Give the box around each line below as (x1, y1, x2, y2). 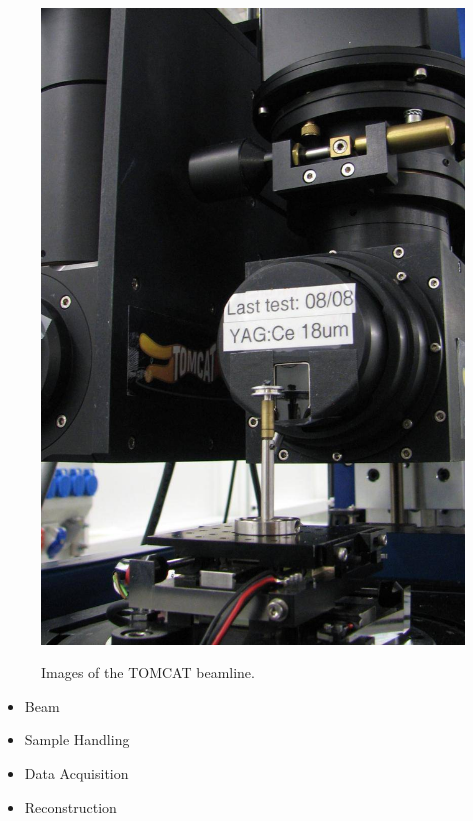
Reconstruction (24, 796, 117, 817)
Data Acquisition (24, 762, 129, 783)
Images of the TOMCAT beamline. (41, 662, 255, 683)
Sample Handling (24, 729, 130, 750)
